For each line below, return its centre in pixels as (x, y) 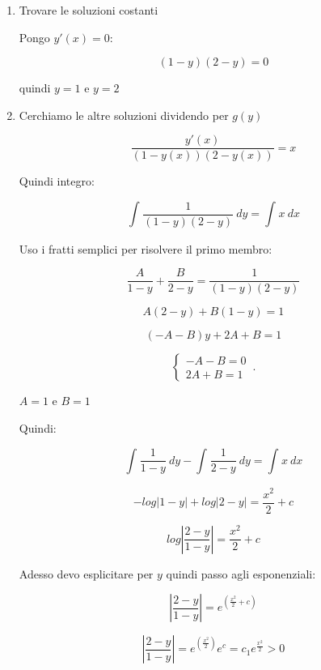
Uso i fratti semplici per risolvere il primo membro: (146, 248)
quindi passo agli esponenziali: (241, 573)
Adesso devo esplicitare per (86, 573)
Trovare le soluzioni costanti (89, 10)
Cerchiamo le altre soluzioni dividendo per (124, 115)
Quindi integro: (57, 181)
